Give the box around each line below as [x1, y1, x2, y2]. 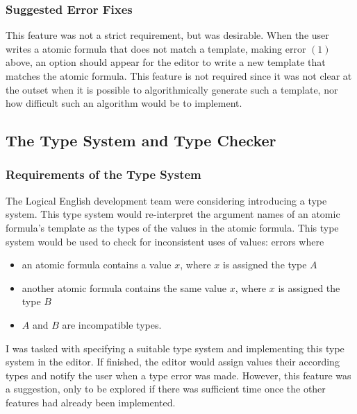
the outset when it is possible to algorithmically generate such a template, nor [6, 82, 338, 96]
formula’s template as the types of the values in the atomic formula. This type [6, 220, 339, 234]
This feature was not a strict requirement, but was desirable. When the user [6, 28, 329, 42]
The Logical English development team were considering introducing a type [6, 193, 327, 207]
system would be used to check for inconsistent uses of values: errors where [6, 234, 324, 248]
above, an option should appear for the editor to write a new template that [6, 55, 326, 69]
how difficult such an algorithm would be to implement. [6, 96, 242, 110]
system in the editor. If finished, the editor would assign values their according [6, 354, 340, 369]
